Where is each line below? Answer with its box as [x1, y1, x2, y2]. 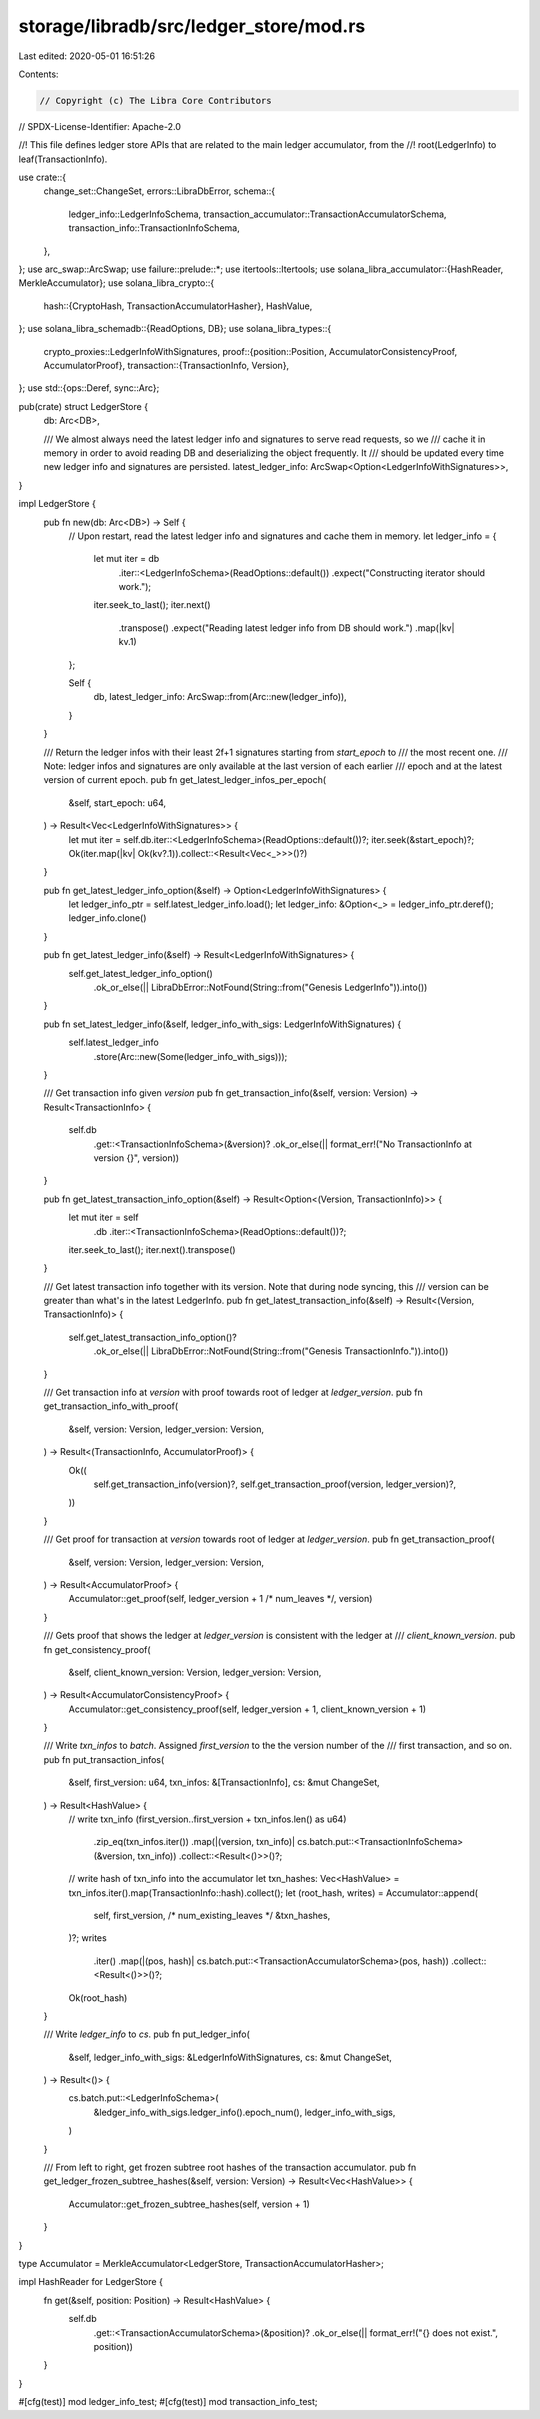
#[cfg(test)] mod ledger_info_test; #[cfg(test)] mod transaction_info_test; [18, 2396, 319, 2408]
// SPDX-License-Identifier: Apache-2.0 [18, 120, 182, 132]
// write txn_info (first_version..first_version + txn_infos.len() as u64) [68, 1813, 347, 1825]
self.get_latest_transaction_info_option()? [68, 1331, 237, 1343]
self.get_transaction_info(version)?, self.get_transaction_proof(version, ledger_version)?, [93, 1478, 457, 1490]
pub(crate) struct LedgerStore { [18, 400, 149, 412]
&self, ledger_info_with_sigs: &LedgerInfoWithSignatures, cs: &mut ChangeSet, [68, 2051, 392, 2063]
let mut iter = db [93, 553, 160, 565]
